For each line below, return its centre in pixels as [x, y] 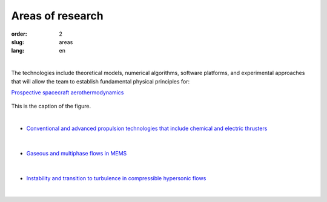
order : [19, 34]
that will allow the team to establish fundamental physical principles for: [101, 81]
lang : [18, 51]
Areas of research [58, 16]
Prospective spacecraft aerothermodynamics [68, 92]
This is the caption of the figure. [51, 106]
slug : [18, 42]
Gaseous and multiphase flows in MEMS [77, 153]
